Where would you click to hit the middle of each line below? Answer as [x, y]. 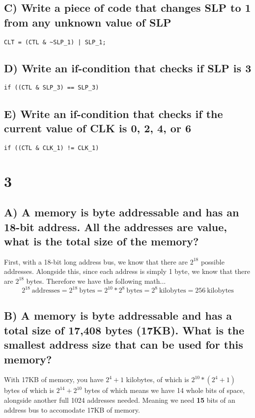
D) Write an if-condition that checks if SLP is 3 [128, 68]
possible [212, 261]
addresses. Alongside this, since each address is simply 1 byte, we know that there [127, 271]
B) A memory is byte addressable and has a [118, 315]
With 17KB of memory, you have [54, 379]
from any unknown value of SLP [88, 22]
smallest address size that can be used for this [124, 344]
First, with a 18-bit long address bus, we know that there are [96, 261]
